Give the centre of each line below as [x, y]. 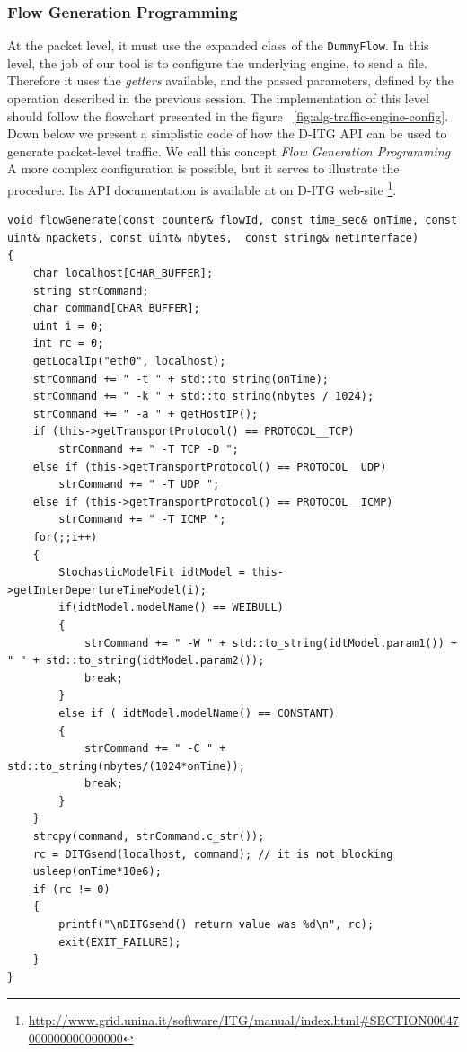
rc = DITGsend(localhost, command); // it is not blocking [213, 854]
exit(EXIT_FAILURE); [120, 942]
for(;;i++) [65, 537]
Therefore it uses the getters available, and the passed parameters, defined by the [230, 80]
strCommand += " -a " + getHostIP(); [145, 414]
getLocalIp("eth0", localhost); [129, 362]
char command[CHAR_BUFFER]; [116, 309]
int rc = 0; [68, 344]
